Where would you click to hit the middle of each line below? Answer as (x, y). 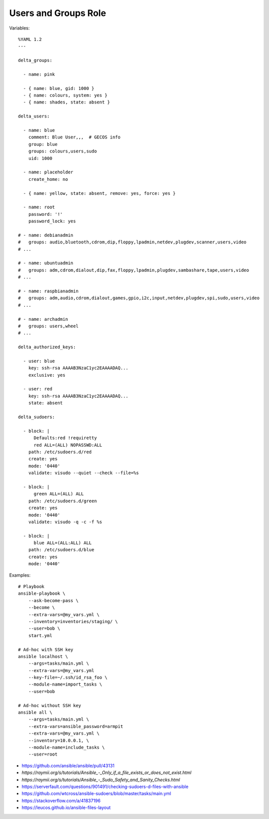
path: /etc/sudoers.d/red (60, 452)
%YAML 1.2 (30, 39)
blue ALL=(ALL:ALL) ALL (63, 543)
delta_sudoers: (37, 417)
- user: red (38, 389)
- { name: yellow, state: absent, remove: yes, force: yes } (99, 193)
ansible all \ (35, 713)
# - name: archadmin (43, 319)
